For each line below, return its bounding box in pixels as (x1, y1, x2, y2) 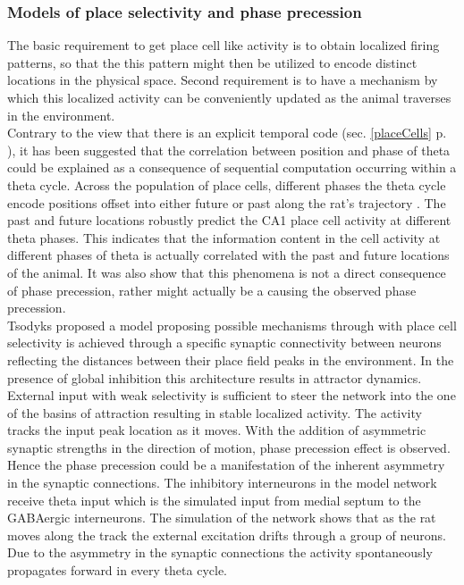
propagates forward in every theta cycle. (7, 561, 228, 580)
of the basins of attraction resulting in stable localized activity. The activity (7, 403, 422, 422)
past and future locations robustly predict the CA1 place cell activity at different (7, 211, 451, 230)
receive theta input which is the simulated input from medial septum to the (7, 490, 421, 509)
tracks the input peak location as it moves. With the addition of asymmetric (7, 421, 426, 439)
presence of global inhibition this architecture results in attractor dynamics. (7, 368, 422, 387)
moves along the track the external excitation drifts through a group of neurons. (7, 525, 446, 544)
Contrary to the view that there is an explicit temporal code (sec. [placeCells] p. (7, 123, 447, 142)
